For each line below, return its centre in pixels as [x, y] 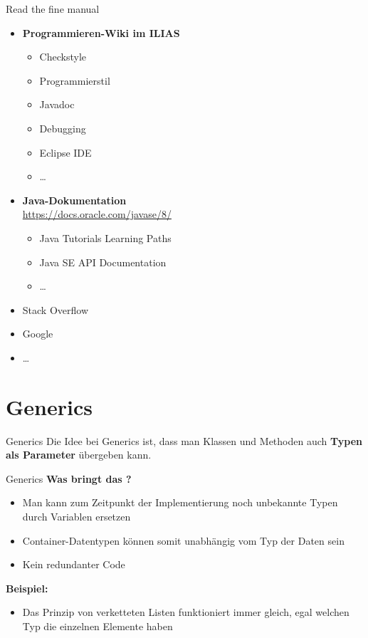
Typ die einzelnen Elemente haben [98, 626]
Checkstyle [63, 57]
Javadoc [57, 104]
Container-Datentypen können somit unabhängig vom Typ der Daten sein [183, 540]
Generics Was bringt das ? [69, 478]
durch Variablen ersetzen [77, 516]
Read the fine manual [53, 9]
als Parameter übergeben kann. [79, 455]
